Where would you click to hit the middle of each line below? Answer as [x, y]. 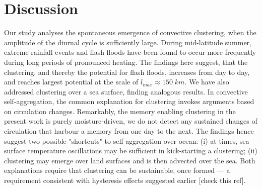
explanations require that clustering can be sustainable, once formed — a [117, 170]
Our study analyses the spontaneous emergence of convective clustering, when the [130, 32]
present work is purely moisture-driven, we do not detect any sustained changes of [131, 121]
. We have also [207, 82]
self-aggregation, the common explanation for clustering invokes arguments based [129, 101]
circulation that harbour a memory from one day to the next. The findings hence [129, 131]
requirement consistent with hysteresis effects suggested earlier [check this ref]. [125, 180]
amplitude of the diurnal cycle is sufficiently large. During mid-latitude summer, [128, 42]
